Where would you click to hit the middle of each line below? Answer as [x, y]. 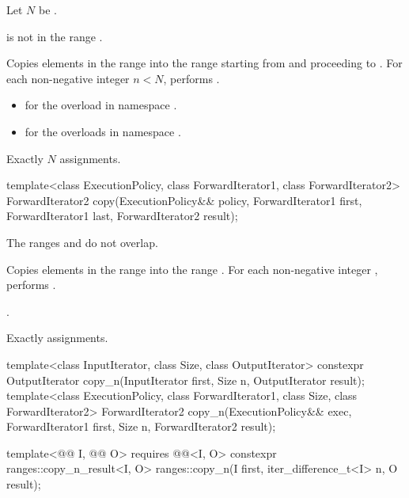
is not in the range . [55, 36]
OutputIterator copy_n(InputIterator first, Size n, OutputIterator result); [186, 380]
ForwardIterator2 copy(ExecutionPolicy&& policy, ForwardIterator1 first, [184, 200]
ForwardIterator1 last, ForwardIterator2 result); [122, 216]
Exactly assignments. [57, 338]
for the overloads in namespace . [103, 131]
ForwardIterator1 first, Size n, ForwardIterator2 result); [141, 426]
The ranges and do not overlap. [82, 242]
